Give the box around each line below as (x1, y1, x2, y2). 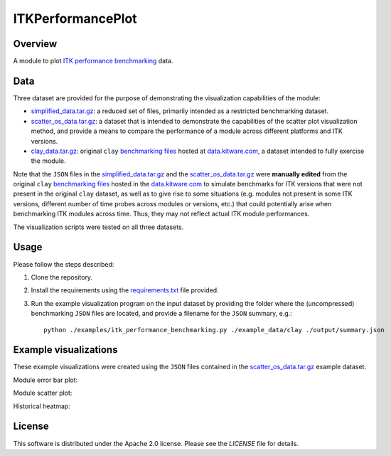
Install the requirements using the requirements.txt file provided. (31, 286, 220, 295)
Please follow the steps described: (13, 260, 114, 268)
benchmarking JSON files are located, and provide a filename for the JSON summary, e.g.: (31, 309, 293, 318)
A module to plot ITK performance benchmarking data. (13, 57, 173, 65)
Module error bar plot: (13, 376, 78, 384)
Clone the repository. (31, 272, 92, 281)
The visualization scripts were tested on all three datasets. (13, 223, 184, 231)
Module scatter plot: (13, 388, 73, 398)
